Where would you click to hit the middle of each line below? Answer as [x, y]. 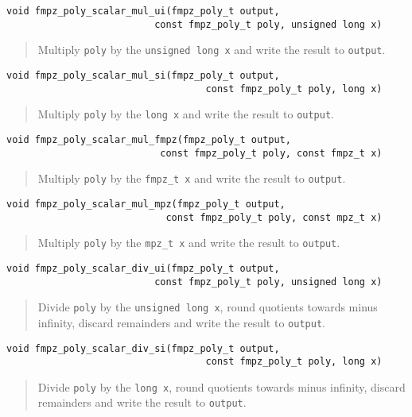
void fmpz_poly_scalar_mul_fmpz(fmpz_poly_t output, [149, 139]
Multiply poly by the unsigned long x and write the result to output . [212, 50]
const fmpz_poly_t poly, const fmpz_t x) [271, 153]
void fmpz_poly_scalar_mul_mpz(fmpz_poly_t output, [146, 204]
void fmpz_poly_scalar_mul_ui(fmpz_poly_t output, [143, 11]
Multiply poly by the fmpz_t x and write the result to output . [192, 178]
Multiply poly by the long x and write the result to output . [186, 114]
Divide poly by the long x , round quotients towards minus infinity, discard [222, 386]
